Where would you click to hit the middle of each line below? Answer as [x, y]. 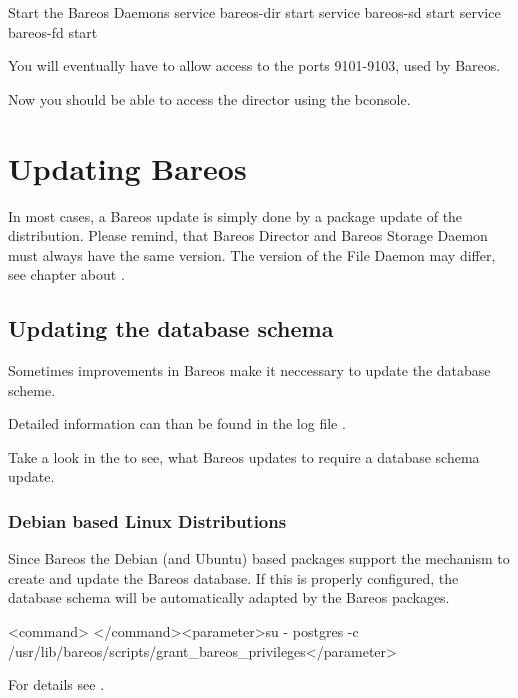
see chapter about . [66, 274]
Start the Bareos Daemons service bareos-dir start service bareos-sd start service [254, 12]
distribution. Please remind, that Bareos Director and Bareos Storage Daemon [248, 235]
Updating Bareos [127, 167]
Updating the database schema [171, 328]
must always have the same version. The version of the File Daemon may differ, [252, 254]
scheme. [32, 389]
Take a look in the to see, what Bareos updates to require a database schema [244, 456]
